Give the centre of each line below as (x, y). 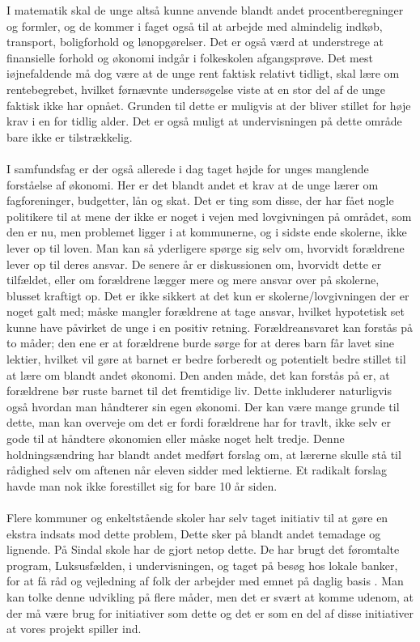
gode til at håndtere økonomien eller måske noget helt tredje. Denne (176, 438)
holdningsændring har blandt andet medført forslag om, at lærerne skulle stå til (204, 454)
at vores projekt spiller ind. (74, 629)
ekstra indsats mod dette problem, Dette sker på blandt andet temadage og (194, 533)
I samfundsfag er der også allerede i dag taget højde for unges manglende (188, 168)
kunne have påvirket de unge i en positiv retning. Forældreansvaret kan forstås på (210, 327)
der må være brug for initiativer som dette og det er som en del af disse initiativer (210, 612)
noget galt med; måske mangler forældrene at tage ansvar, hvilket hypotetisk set (206, 311)
